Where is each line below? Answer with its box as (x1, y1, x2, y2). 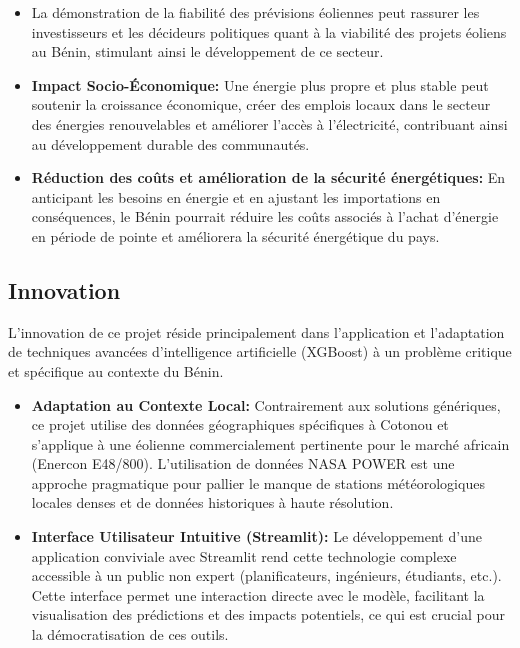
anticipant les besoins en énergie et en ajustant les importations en (31, 186, 441, 207)
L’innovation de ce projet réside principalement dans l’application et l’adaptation (8, 321, 505, 342)
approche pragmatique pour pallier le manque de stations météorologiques (31, 472, 485, 493)
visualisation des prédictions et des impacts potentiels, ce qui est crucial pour (31, 604, 506, 625)
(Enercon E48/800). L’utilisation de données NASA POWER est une (31, 453, 455, 474)
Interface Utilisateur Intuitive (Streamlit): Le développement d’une (31, 526, 482, 547)
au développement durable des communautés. (31, 133, 310, 154)
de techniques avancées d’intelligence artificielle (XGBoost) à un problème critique (8, 341, 512, 362)
